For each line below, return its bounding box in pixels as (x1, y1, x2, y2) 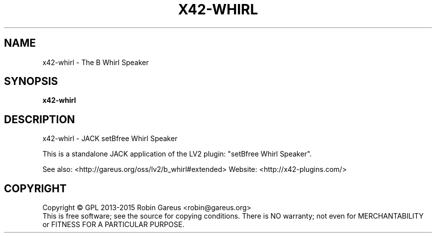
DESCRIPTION (4, 113, 75, 126)
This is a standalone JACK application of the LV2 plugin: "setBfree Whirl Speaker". (42, 150, 312, 158)
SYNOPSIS (4, 75, 58, 88)
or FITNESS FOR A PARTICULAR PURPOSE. (42, 220, 185, 229)
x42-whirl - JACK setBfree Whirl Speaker (42, 134, 178, 143)
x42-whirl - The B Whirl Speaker (42, 58, 149, 67)
